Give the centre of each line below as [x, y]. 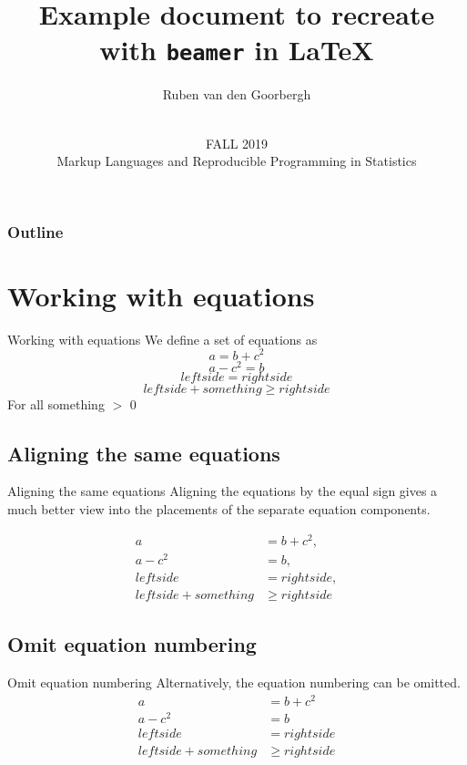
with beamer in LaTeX [237, 50]
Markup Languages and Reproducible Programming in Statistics [237, 161]
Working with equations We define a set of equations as [162, 339]
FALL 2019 [237, 143]
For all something [56, 403]
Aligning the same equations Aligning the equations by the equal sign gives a [223, 491]
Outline [36, 231]
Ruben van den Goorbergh [237, 94]
